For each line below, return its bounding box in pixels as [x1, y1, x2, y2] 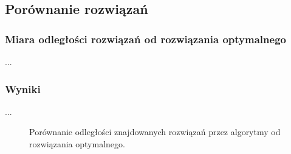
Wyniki [5, 81, 41, 96]
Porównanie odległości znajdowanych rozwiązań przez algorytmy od [29, 125, 281, 138]
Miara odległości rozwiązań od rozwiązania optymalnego [5, 31, 286, 46]
